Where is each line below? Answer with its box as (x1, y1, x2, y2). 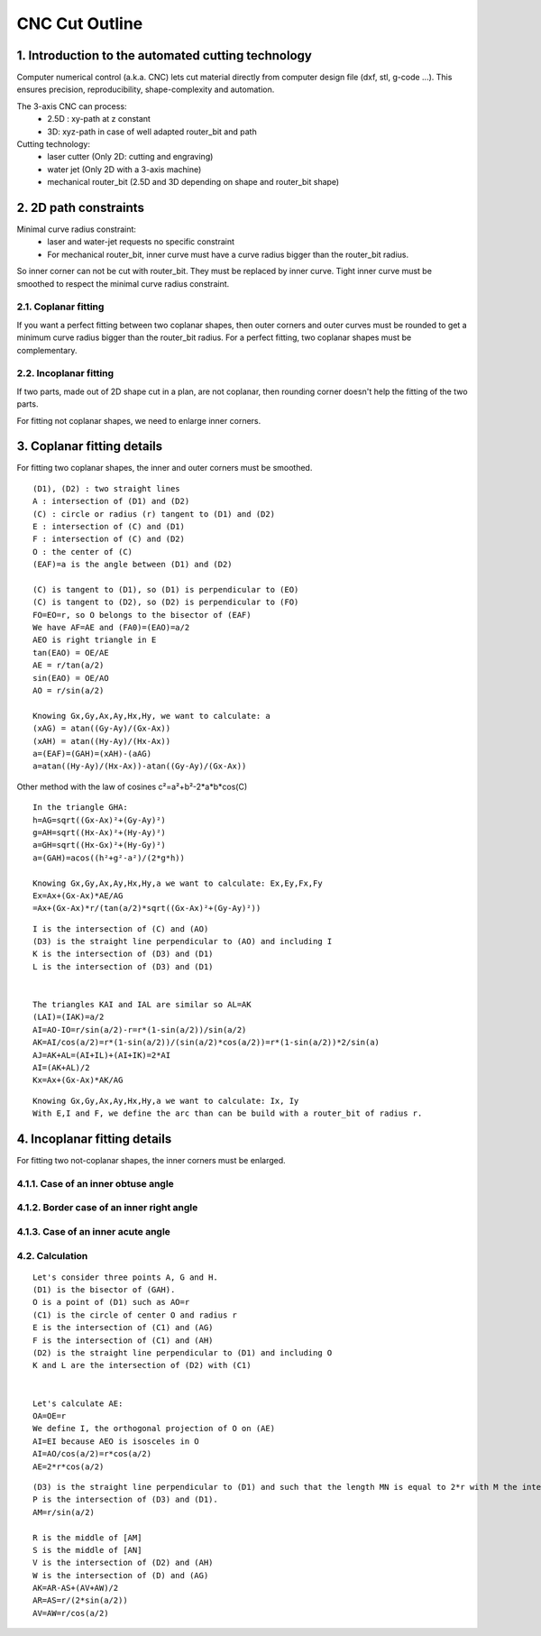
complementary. (16, 345, 78, 355)
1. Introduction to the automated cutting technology (16, 48, 313, 63)
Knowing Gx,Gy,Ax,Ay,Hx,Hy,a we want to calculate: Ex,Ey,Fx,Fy (32, 878, 324, 888)
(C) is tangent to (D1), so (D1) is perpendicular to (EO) (32, 584, 299, 594)
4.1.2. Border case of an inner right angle (16, 1201, 198, 1214)
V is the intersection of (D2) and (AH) (32, 1558, 214, 1568)
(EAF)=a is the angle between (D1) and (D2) (32, 559, 234, 570)
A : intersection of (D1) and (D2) (32, 496, 190, 507)
